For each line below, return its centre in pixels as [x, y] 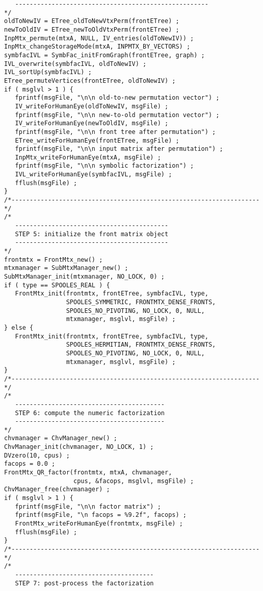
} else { [19, 327]
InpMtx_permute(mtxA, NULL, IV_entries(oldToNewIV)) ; [99, 38]
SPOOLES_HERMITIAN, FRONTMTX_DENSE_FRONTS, [141, 345]
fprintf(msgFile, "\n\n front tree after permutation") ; [115, 132]
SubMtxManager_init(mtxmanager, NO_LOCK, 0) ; [84, 277]
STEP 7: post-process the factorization [84, 583]
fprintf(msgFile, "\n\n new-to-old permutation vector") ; [117, 115]
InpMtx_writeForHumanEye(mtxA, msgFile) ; [88, 157]
